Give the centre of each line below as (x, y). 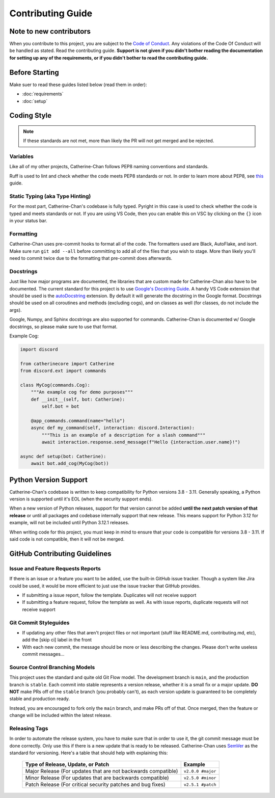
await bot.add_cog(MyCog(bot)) (70, 463)
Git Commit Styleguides (39, 623)
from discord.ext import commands (63, 371)
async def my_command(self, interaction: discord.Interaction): (113, 428)
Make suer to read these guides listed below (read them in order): (78, 85)
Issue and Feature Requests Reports (55, 568)
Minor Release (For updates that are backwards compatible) (97, 778)
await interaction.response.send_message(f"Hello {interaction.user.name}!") (141, 442)
